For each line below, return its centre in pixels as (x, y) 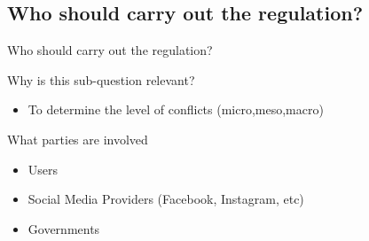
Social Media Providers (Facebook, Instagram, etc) (166, 199)
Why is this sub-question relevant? (101, 79)
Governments (64, 228)
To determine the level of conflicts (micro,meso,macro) (176, 109)
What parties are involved (78, 139)
